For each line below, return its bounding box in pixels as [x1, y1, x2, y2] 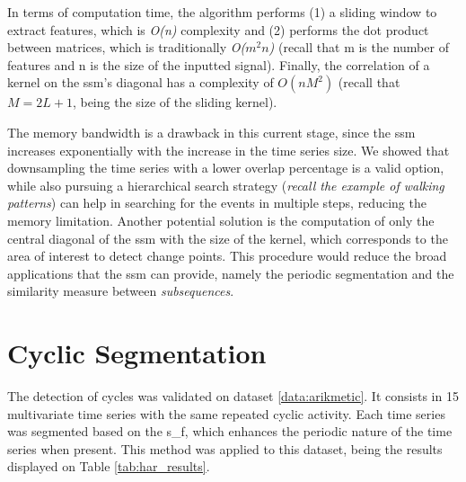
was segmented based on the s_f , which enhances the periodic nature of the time [7, 422, 453, 441]
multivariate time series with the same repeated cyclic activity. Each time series [7, 404, 445, 423]
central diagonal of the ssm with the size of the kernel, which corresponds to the [7, 228, 448, 247]
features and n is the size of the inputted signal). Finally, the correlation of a [7, 55, 430, 74]
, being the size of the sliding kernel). [72, 93, 277, 112]
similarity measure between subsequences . [7, 281, 234, 300]
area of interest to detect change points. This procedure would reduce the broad [7, 246, 447, 265]
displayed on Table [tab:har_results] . [7, 457, 210, 476]
